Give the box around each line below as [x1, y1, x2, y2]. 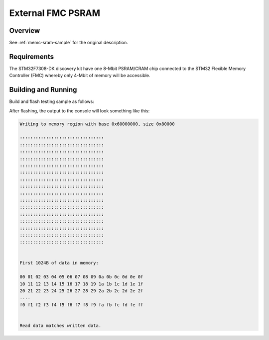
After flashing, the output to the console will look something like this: [9, 107, 150, 114]
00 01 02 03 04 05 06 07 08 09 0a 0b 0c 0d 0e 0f [19, 274, 143, 280]
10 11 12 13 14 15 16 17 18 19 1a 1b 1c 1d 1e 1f [19, 281, 143, 287]
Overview [9, 26, 40, 35]
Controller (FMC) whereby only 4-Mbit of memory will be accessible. [9, 73, 150, 79]
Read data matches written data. [19, 323, 102, 328]
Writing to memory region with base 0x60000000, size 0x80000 [19, 121, 175, 127]
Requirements [9, 52, 54, 61]
